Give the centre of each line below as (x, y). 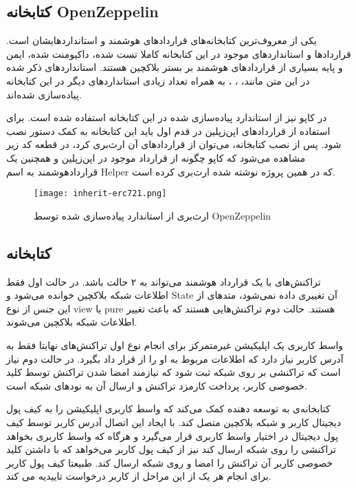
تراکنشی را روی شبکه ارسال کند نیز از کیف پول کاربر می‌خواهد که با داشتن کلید (171, 449)
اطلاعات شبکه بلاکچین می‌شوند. (72, 322)
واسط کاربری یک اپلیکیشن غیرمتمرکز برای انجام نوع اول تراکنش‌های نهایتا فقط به (175, 344)
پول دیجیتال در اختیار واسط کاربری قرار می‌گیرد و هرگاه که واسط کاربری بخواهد (173, 435)
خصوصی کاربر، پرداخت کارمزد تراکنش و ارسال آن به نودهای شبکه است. (157, 385)
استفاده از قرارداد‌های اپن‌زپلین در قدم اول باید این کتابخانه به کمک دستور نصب (168, 130)
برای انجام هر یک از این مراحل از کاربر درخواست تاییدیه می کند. (139, 476)
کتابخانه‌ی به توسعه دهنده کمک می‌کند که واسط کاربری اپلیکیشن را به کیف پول (168, 409)
